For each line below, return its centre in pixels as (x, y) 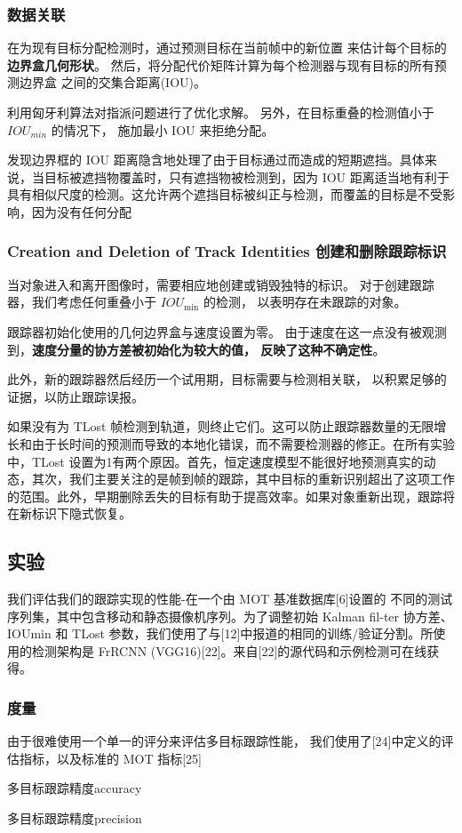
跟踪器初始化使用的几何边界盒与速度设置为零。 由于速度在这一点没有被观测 (227, 331)
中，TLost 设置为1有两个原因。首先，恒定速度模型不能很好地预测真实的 (215, 461)
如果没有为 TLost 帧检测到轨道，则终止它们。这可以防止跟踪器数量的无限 (221, 426)
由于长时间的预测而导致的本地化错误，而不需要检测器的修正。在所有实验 (243, 443)
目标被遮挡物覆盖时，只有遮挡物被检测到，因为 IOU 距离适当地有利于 (247, 176)
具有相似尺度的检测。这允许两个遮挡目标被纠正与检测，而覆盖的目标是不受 (225, 194)
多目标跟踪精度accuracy (75, 788)
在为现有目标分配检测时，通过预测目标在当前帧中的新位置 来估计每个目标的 (227, 48)
